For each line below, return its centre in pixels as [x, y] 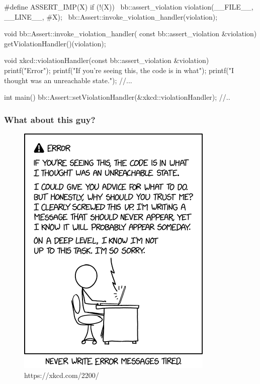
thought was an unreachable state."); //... [68, 80]
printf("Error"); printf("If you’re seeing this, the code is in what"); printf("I [119, 70]
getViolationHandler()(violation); [55, 43]
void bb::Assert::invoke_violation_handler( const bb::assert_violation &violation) [131, 34]
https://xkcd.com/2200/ [62, 375]
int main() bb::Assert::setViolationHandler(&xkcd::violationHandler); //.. [117, 97]
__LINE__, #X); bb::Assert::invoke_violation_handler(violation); [111, 16]
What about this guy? [50, 119]
